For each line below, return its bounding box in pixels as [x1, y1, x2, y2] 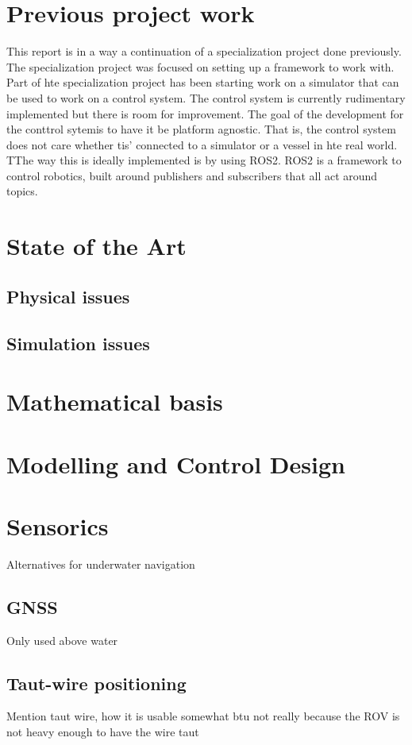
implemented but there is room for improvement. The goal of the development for [6, 105, 404, 122]
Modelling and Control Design [6, 447, 345, 480]
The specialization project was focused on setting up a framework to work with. [6, 58, 395, 75]
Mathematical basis [6, 385, 223, 418]
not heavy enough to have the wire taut [6, 724, 199, 740]
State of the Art [6, 230, 187, 262]
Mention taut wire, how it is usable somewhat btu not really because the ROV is [6, 708, 400, 724]
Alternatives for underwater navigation [6, 555, 195, 572]
